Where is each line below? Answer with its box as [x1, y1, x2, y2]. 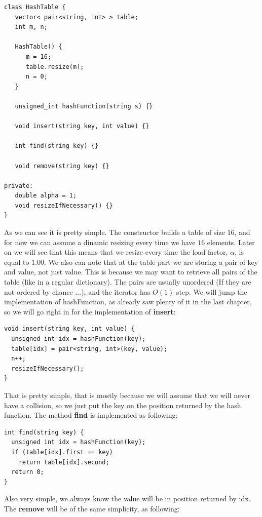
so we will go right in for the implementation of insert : [4, 306, 176, 316]
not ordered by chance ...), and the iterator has [4, 286, 151, 297]
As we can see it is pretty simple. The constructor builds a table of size [4, 227, 225, 237]
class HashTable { [4, 4, 66, 11]
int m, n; [15, 23, 48, 31]
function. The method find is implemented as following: [4, 410, 178, 420]
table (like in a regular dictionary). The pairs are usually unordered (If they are [4, 276, 251, 287]
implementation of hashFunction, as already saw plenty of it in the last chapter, [4, 296, 252, 307]
